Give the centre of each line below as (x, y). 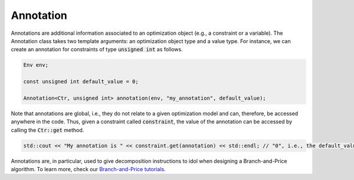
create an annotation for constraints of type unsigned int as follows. (97, 50)
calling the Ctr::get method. (47, 130)
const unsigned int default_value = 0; (81, 82)
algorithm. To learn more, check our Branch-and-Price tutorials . (88, 169)
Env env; (36, 65)
